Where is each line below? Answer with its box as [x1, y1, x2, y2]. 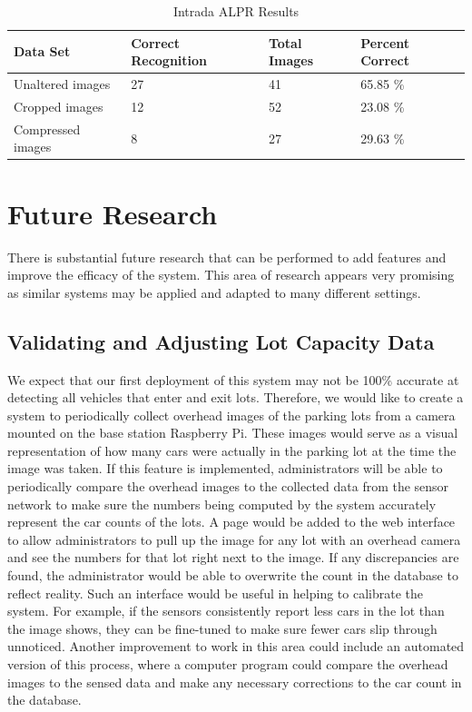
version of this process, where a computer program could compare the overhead [7, 655, 448, 674]
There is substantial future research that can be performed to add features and [7, 247, 447, 266]
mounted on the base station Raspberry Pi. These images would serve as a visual [7, 423, 458, 442]
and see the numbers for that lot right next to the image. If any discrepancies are [7, 548, 459, 567]
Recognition [131, 51, 208, 70]
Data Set [14, 42, 71, 61]
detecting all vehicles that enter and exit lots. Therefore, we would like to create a [7, 388, 464, 407]
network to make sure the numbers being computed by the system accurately [7, 494, 437, 513]
